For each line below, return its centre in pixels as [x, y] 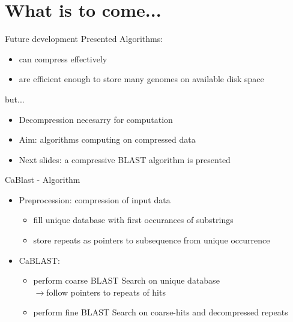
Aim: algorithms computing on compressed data [107, 139]
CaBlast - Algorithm [43, 180]
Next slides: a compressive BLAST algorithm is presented [125, 159]
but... [15, 99]
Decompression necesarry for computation [96, 119]
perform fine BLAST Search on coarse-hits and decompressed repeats [161, 312]
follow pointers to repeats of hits [106, 292]
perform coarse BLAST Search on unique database [126, 280]
